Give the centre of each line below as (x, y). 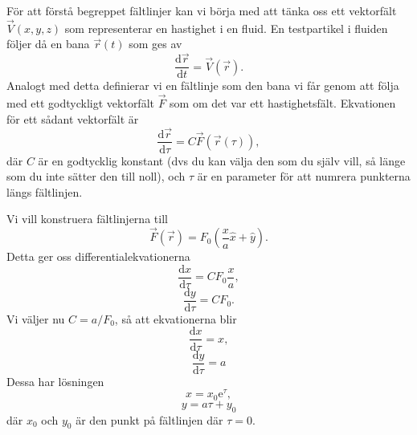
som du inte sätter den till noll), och (96, 176)
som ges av (155, 44)
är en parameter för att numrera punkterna (304, 176)
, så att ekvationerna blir (176, 318)
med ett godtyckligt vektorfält (80, 103)
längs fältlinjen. (45, 191)
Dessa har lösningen (55, 381)
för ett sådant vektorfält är (73, 118)
